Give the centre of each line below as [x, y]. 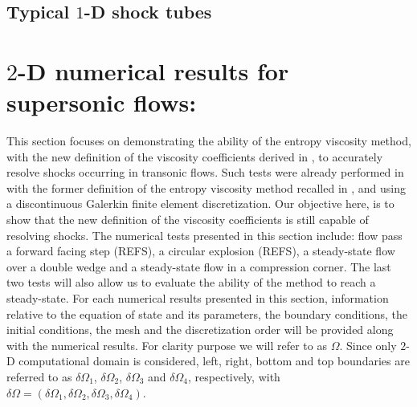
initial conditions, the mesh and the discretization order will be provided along [200, 330]
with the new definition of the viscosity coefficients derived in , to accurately [195, 156]
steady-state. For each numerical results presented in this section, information [198, 298]
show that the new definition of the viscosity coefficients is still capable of [188, 220]
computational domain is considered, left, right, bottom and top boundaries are [214, 361]
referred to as [39, 376]
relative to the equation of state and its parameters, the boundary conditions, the [207, 313]
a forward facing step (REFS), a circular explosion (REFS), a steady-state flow [201, 251]
